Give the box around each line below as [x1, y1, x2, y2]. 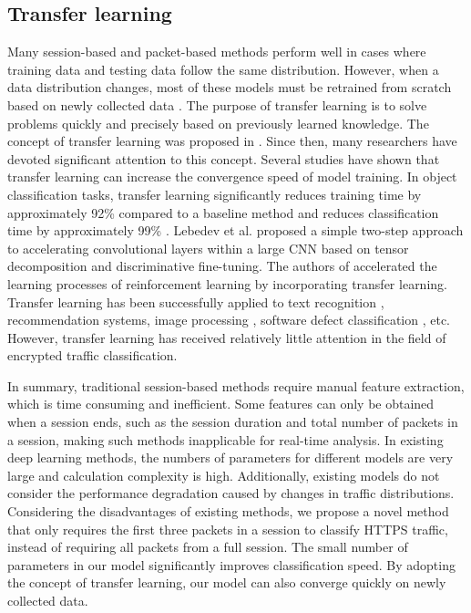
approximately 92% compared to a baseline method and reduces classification [7, 203, 439, 222]
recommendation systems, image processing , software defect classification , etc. [7, 310, 450, 329]
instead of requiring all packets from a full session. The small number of [7, 537, 408, 556]
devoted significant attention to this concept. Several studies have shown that [7, 149, 440, 168]
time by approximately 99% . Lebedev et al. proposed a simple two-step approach [7, 221, 464, 240]
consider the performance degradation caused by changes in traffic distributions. [7, 483, 455, 503]
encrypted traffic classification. [7, 346, 178, 365]
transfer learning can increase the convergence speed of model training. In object [7, 167, 457, 186]
